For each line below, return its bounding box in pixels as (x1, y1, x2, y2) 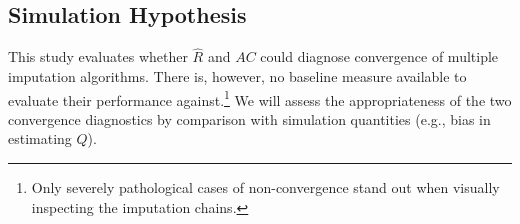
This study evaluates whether (8, 46, 188, 67)
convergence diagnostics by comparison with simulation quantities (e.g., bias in (8, 108, 491, 129)
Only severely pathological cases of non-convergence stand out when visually (31, 177, 500, 198)
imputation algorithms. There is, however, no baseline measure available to (8, 66, 467, 87)
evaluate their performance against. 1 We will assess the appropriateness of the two (8, 86, 512, 110)
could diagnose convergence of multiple (260, 46, 499, 67)
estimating (8, 128, 72, 149)
